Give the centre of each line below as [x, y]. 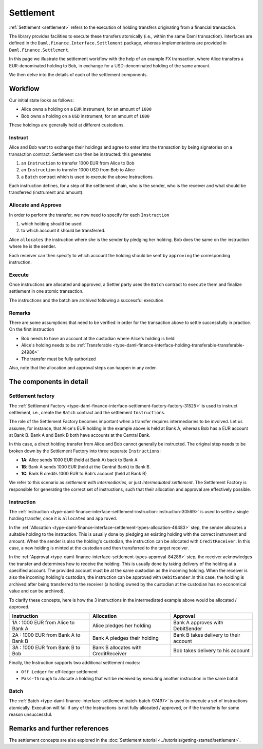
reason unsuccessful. [31, 714]
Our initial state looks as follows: [41, 100]
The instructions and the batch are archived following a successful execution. [87, 300]
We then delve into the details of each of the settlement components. [78, 74]
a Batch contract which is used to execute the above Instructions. [87, 177]
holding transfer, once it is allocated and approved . [63, 518]
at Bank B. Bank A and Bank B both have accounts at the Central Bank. [80, 435]
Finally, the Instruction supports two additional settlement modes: [75, 663]
